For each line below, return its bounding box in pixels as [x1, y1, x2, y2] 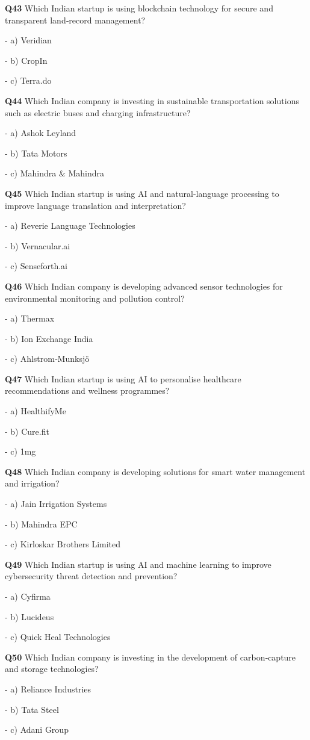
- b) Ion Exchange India [5, 332, 93, 344]
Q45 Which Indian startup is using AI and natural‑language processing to [5, 187, 279, 199]
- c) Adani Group [5, 723, 69, 736]
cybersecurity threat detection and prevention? [5, 570, 178, 582]
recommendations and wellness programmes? [5, 384, 170, 397]
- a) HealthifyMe [5, 405, 66, 417]
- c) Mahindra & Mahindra [5, 167, 105, 179]
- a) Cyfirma [5, 590, 51, 602]
